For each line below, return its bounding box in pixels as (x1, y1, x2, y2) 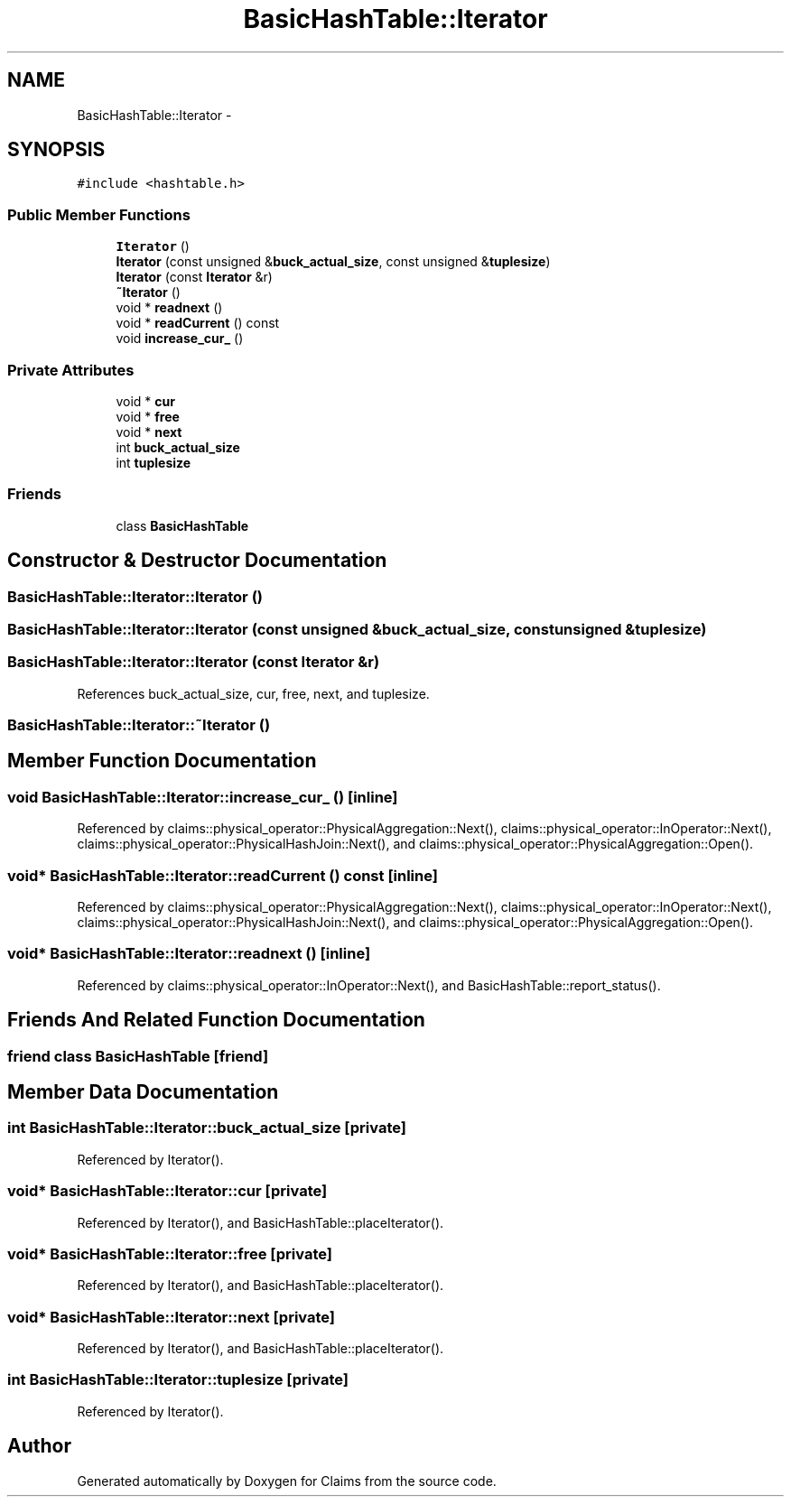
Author (7, 1434, 71, 1458)
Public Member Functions (7, 205, 191, 224)
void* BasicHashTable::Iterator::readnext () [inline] (7, 944, 371, 963)
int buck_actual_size (116, 439, 240, 455)
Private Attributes (7, 360, 135, 379)
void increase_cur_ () (116, 330, 244, 347)
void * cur (116, 393, 175, 409)
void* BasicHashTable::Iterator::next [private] (7, 1307, 336, 1326)
